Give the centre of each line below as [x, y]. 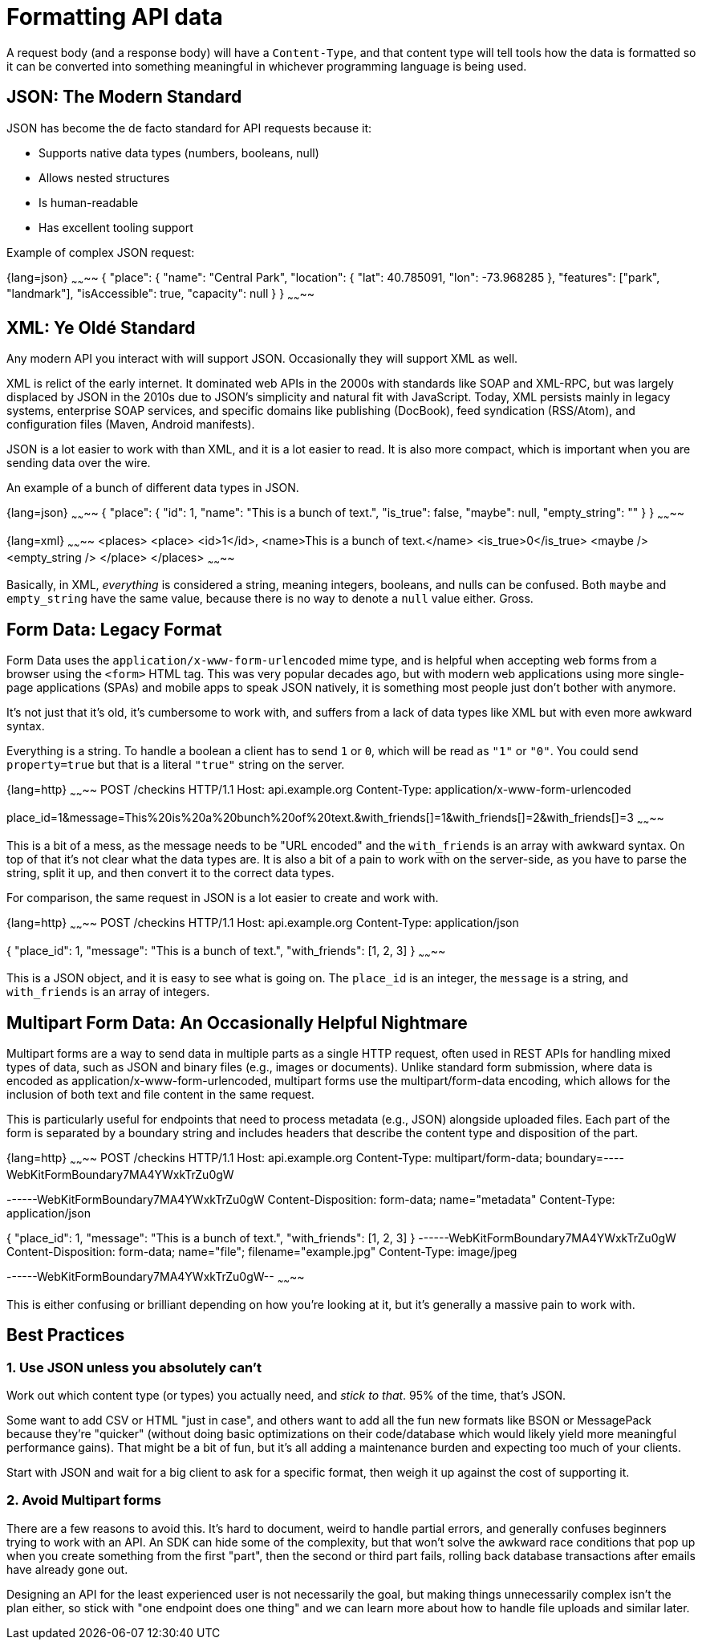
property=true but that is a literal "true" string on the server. [176, 765]
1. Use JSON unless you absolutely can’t [134, 1367]
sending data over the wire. [79, 463]
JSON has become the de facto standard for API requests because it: [189, 128]
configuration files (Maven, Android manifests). [131, 425]
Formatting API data [115, 17]
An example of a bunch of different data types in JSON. [153, 488]
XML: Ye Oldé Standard [101, 327]
